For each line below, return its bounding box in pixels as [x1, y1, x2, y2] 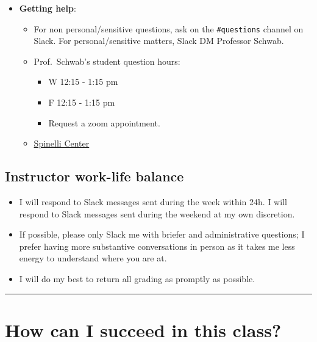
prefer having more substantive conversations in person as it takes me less [19, 239, 295, 252]
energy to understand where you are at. [19, 252, 167, 264]
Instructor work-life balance [5, 167, 184, 186]
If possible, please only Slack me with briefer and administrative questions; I [19, 228, 305, 241]
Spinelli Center [34, 137, 90, 150]
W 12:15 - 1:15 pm [48, 75, 118, 88]
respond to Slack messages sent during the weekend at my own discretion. [19, 207, 295, 220]
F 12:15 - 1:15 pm [48, 96, 115, 109]
